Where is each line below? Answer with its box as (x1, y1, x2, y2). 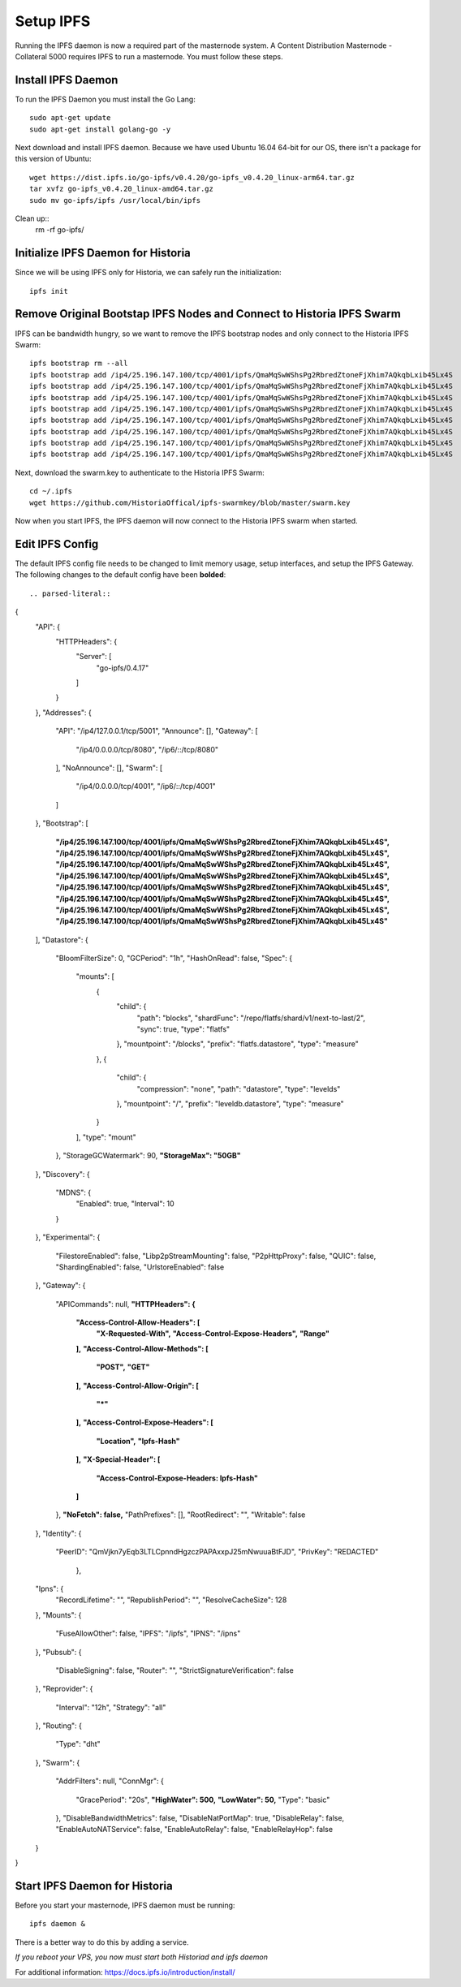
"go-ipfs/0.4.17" (96, 662, 149, 673)
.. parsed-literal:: (29, 588, 111, 598)
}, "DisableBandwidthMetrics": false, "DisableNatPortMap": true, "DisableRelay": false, (55, 1813, 345, 1823)
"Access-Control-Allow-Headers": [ (75, 1317, 200, 1327)
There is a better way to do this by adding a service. (15, 1937, 190, 1947)
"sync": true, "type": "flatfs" (136, 1024, 230, 1034)
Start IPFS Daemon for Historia (15, 1879, 174, 1893)
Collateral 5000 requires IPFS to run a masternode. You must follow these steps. (15, 51, 283, 61)
